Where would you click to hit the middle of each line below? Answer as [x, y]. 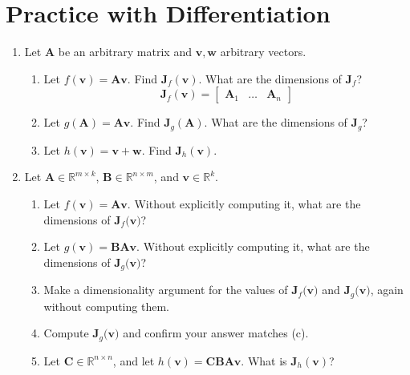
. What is [264, 360]
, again [387, 290]
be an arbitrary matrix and [125, 52]
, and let [134, 360]
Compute [66, 333]
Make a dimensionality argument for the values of [166, 290]
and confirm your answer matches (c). [216, 333]
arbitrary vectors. [263, 52]
